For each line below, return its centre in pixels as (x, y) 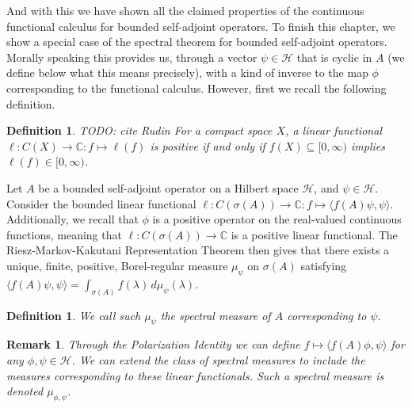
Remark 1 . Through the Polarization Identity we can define (153, 344)
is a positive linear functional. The (314, 234)
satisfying (324, 265)
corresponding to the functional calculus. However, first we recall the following (196, 88)
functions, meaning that (64, 234)
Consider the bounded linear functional (101, 203)
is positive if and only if (208, 145)
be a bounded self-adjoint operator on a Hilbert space (168, 187)
